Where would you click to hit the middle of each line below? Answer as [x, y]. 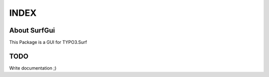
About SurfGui [32, 30]
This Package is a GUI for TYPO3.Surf [48, 42]
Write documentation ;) [33, 68]
